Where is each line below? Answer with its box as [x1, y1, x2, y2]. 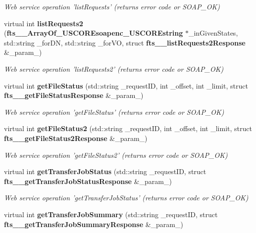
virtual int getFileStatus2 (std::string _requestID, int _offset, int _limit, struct [4, 123, 252, 134]
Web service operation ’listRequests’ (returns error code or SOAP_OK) [4, 1, 220, 11]
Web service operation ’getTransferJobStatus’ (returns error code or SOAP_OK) [4, 192, 249, 203]
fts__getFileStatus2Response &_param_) [4, 133, 148, 143]
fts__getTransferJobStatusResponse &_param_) [4, 176, 172, 186]
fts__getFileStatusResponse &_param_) [4, 90, 144, 100]
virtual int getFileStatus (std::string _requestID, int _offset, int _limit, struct [4, 80, 248, 91]
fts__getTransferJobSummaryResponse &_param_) [4, 219, 183, 229]
